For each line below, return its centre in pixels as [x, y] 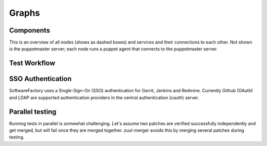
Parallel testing [33, 112]
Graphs [25, 13]
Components [30, 30]
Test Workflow [32, 63]
